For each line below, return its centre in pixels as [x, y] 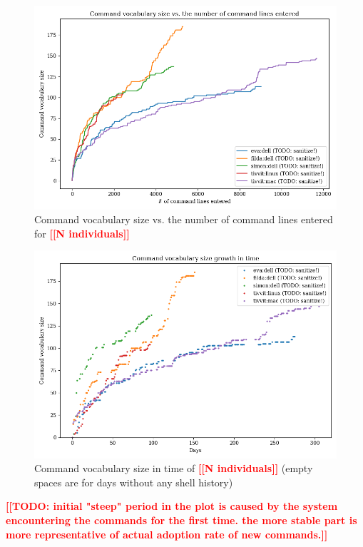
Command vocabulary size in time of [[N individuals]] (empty [174, 468]
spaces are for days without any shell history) [134, 482]
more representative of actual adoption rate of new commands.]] [167, 534]
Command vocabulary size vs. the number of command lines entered [184, 219]
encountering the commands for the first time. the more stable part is [181, 520]
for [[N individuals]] [82, 233]
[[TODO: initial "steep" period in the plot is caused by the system [172, 506]
